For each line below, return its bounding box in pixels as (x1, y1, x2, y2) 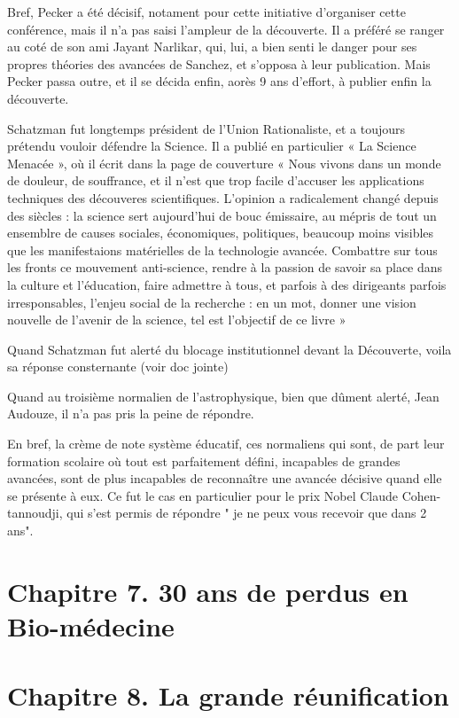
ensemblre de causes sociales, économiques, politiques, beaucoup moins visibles (7, 223, 434, 242)
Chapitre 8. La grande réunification (7, 677, 449, 714)
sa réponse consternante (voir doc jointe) (7, 357, 229, 376)
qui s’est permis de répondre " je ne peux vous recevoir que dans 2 (66, 503, 427, 522)
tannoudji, (7, 503, 63, 522)
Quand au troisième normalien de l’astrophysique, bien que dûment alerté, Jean (7, 386, 440, 405)
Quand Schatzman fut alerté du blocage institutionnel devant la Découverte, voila (7, 339, 452, 358)
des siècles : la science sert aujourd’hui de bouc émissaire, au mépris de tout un (7, 206, 437, 224)
